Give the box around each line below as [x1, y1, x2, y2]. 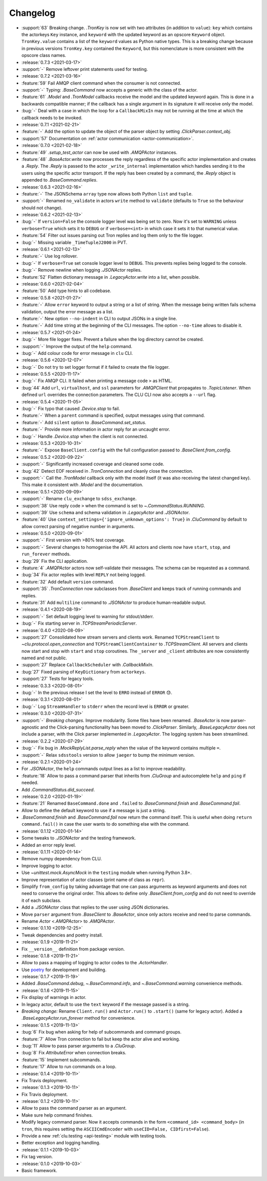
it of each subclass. [21, 897, 62, 903]
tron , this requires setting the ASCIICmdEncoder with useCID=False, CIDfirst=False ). [21, 1126, 210, 1132]
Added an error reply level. [21, 842, 76, 848]
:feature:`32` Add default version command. [21, 579, 114, 585]
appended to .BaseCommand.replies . [21, 177, 98, 183]
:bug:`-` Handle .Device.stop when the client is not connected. [21, 433, 148, 439]
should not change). [21, 204, 63, 210]
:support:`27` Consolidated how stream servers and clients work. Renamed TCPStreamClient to [21, 634, 220, 640]
